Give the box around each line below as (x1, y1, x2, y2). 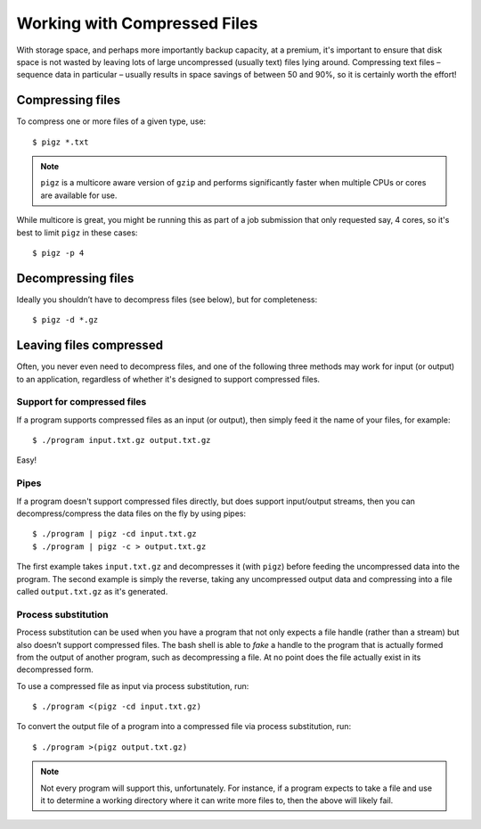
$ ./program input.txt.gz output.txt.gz (32, 435, 211, 446)
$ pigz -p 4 (32, 248, 85, 258)
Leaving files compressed (16, 338, 164, 353)
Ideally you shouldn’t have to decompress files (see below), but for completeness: (16, 294, 318, 305)
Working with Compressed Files (16, 13, 258, 33)
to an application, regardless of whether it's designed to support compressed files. (16, 373, 321, 384)
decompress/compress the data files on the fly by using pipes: (16, 508, 247, 519)
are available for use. (40, 190, 118, 201)
